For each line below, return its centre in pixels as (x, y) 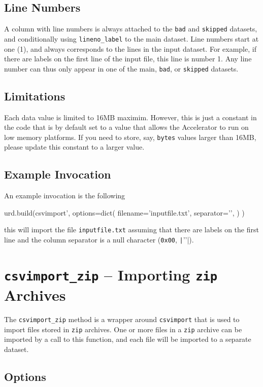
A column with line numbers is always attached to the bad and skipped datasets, (131, 29)
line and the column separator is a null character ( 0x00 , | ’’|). (99, 240)
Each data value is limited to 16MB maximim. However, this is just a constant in (130, 117)
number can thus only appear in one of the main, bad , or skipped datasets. (121, 68)
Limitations (35, 96)
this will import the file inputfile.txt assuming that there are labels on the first (131, 230)
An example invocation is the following (65, 196)
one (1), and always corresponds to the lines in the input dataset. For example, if (130, 48)
